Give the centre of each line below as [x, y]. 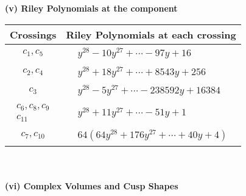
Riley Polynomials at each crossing [151, 34]
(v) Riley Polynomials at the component [91, 8]
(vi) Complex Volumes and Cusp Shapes [92, 186]
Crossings [33, 34]
